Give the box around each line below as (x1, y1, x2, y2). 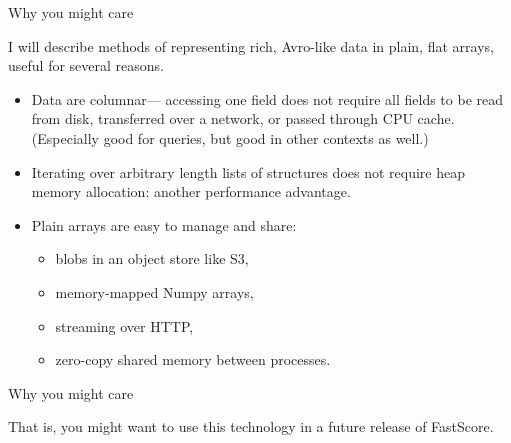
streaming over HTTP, (55, 315, 194, 336)
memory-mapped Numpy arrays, (55, 281, 254, 302)
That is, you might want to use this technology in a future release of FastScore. (8, 416, 494, 437)
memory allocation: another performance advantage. (31, 181, 351, 202)
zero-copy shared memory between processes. (55, 349, 331, 370)
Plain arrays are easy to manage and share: (31, 214, 297, 235)
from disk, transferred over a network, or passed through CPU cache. (31, 108, 455, 129)
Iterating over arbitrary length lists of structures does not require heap (31, 161, 465, 182)
